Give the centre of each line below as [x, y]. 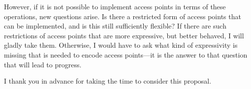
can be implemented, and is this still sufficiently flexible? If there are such [115, 26]
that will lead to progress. [43, 64]
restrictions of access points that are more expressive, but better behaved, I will [124, 35]
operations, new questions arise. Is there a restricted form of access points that [123, 16]
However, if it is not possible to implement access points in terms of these [115, 6]
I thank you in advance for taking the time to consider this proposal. [108, 81]
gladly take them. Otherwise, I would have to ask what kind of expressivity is [121, 45]
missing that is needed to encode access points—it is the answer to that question [126, 54]
